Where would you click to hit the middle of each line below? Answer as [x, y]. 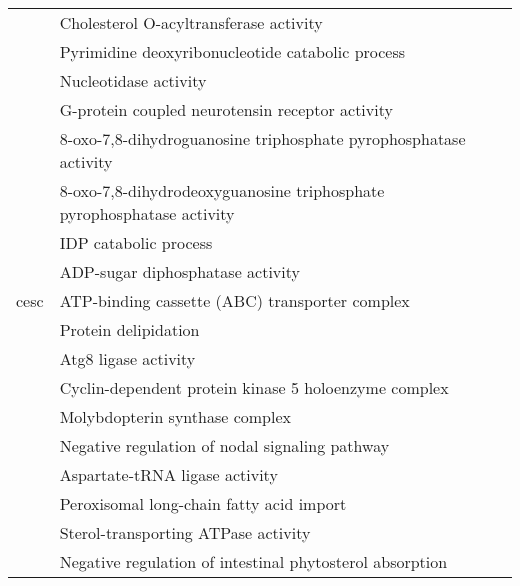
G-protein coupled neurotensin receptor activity [226, 109]
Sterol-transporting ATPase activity [185, 532]
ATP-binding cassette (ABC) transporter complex [234, 300]
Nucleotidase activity [133, 80]
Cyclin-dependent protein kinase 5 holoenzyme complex [254, 387]
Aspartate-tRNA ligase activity [168, 474]
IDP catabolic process [136, 242]
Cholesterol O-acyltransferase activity [191, 22]
